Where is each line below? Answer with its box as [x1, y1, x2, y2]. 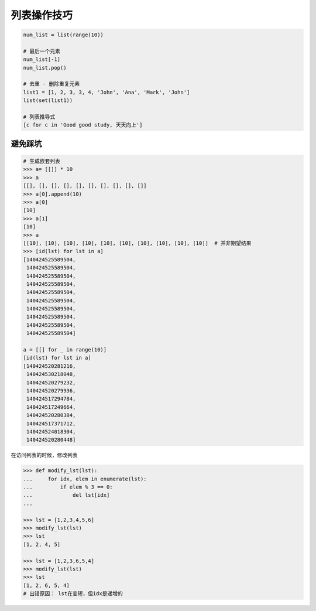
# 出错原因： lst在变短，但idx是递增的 [23, 590, 123, 597]
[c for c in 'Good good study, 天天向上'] [23, 122, 143, 128]
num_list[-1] [23, 56, 61, 63]
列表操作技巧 [11, 9, 73, 22]
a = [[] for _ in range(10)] [23, 346, 107, 353]
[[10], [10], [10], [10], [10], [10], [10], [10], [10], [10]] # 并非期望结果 [23, 240, 252, 246]
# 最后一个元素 [23, 47, 61, 54]
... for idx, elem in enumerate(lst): [23, 475, 147, 482]
